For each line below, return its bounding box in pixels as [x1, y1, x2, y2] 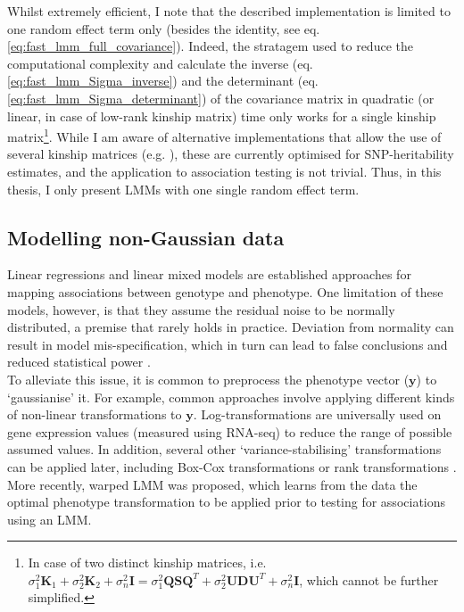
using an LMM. [7, 509, 92, 528]
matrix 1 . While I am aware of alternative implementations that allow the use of [7, 125, 442, 145]
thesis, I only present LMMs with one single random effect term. [7, 179, 360, 198]
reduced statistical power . [7, 352, 151, 371]
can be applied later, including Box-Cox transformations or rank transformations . [7, 457, 457, 476]
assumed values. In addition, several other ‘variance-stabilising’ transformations [7, 440, 442, 459]
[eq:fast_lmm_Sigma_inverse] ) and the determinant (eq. [7, 71, 319, 90]
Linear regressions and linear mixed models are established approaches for [7, 265, 411, 284]
